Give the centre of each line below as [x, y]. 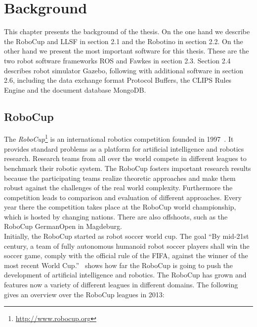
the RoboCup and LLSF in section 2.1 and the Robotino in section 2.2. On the [124, 41]
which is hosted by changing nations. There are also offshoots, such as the [116, 216]
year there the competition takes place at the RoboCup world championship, [120, 207]
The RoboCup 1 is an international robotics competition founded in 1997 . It [119, 138]
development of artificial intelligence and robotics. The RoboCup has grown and [125, 275]
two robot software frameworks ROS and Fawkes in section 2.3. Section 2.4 [117, 60]
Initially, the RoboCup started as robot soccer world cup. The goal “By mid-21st [127, 236]
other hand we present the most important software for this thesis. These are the [127, 51]
